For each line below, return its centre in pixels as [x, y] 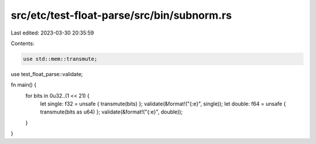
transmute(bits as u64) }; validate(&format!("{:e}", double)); [111, 112]
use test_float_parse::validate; [47, 74]
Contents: [23, 43]
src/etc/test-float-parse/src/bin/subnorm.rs [121, 15]
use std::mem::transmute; [60, 59]
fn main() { [24, 85]
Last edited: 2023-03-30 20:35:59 [52, 33]
